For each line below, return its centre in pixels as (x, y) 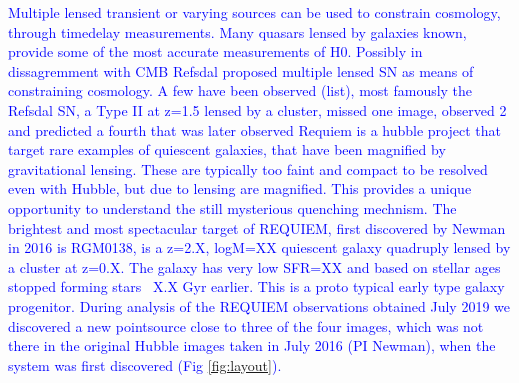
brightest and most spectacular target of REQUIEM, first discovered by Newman (257, 227)
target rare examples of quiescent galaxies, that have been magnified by (227, 149)
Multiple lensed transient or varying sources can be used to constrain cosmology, (254, 12)
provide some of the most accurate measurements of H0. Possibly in (215, 51)
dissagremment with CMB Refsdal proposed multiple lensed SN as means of (241, 70)
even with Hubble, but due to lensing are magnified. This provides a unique (240, 188)
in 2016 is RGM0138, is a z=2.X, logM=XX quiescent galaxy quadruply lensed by (259, 247)
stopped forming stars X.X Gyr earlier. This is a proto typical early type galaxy (256, 286)
